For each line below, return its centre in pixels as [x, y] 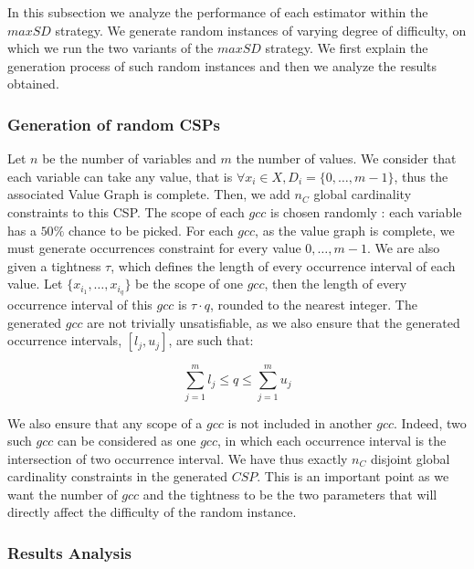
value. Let [35, 284]
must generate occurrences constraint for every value [154, 248]
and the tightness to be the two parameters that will [290, 494]
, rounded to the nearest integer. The [314, 305]
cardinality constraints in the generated [118, 476]
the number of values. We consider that [346, 158]
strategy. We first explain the [347, 48]
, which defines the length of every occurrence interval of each [283, 265]
